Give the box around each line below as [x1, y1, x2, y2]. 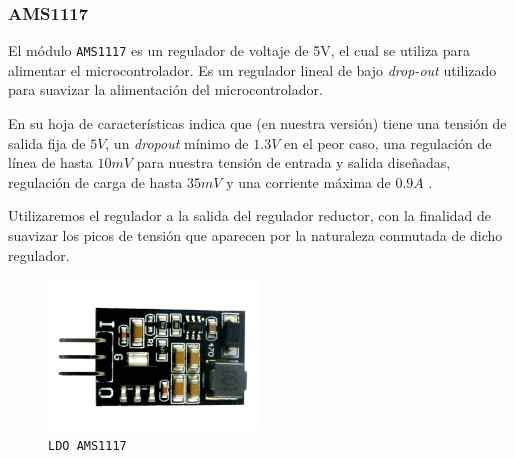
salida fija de [8, 132, 86, 153]
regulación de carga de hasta [8, 171, 183, 192]
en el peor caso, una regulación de [284, 132, 492, 153]
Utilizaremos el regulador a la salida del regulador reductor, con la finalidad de [8, 205, 492, 226]
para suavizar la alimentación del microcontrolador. [8, 79, 323, 100]
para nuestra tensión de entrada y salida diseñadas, [136, 152, 451, 173]
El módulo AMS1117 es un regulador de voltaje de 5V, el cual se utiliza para [8, 40, 471, 61]
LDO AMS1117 [48, 439, 127, 453]
